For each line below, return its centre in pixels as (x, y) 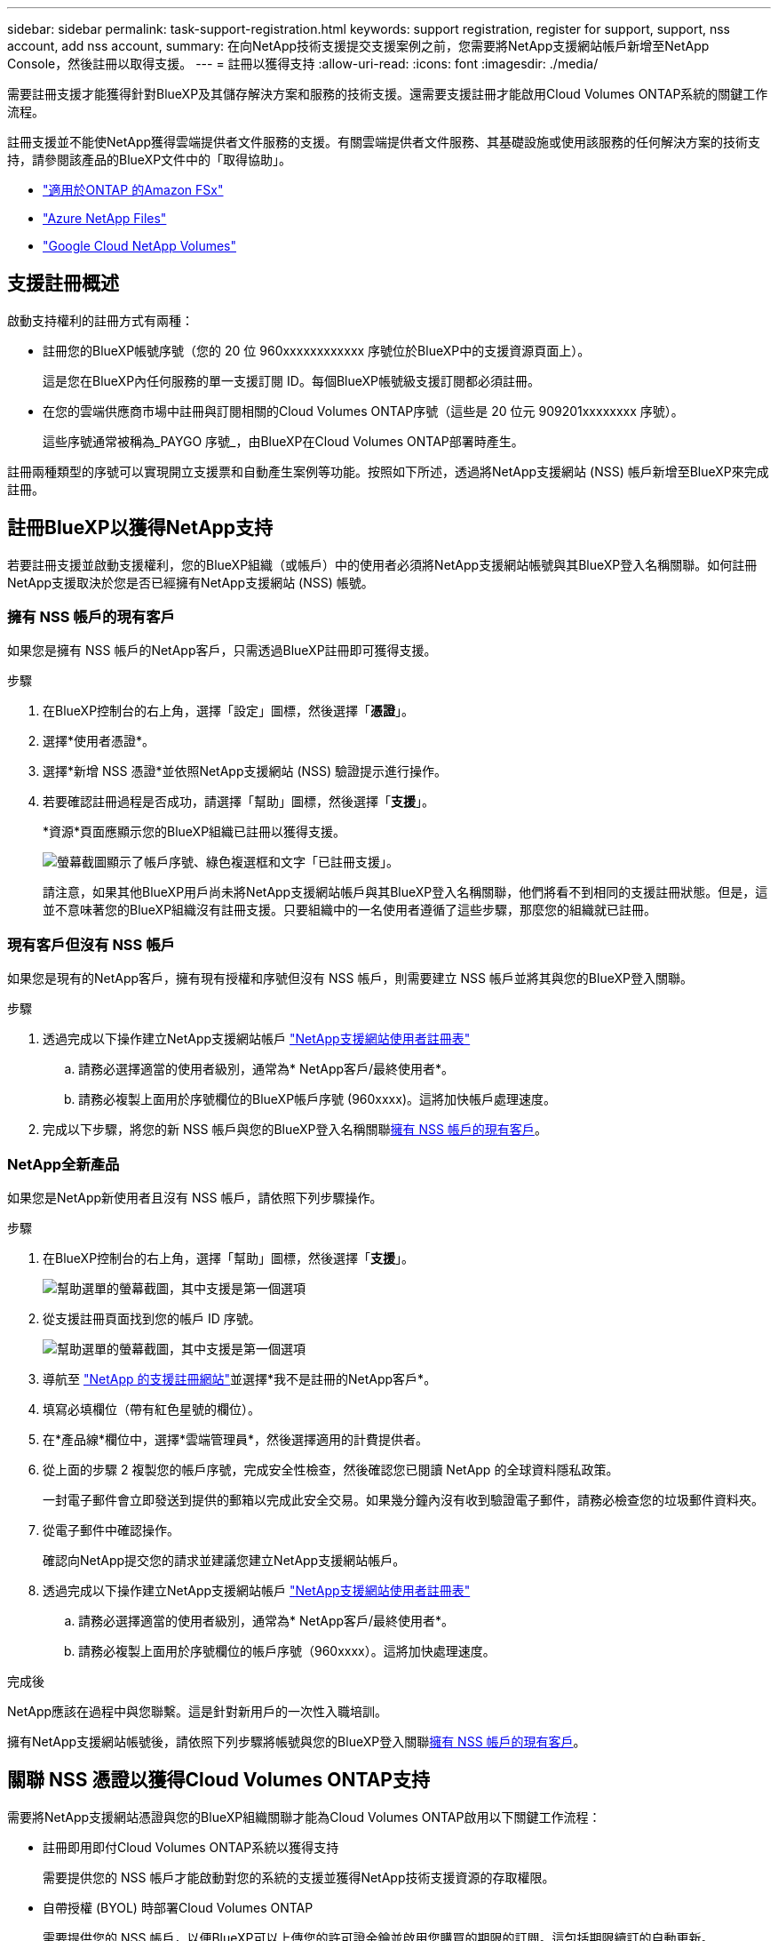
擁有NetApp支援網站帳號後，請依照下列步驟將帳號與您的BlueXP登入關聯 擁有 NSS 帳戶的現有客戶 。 (297, 1741)
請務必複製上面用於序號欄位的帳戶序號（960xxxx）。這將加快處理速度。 (287, 1650)
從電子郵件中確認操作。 (111, 1530)
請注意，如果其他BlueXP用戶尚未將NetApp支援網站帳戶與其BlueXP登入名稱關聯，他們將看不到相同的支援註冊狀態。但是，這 (405, 892)
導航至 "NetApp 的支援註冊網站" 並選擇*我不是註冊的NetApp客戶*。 (240, 1378)
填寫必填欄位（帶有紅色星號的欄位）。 (151, 1409)
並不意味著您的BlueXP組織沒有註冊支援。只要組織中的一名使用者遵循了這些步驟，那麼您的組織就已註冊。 (350, 910)
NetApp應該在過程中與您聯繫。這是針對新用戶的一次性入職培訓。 (198, 1711)
